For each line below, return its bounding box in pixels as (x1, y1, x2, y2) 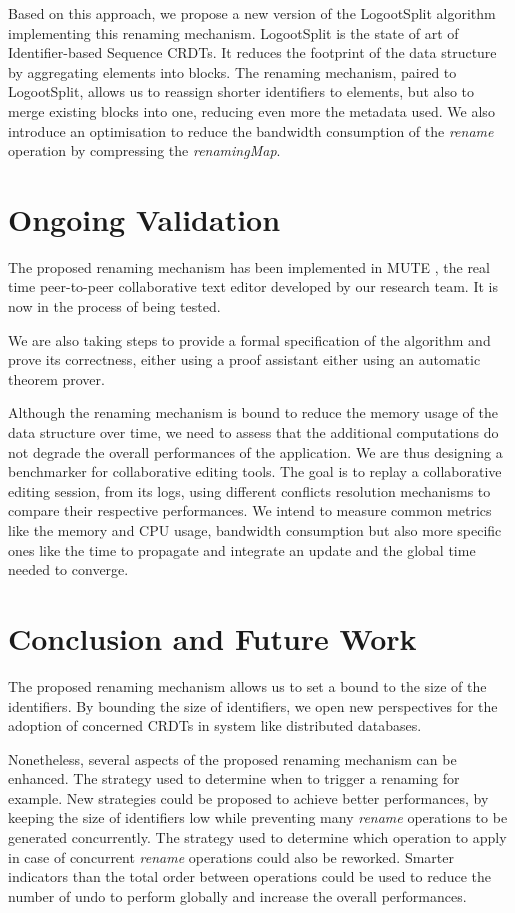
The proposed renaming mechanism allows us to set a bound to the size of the (8, 675, 487, 696)
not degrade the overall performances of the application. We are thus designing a (8, 441, 503, 462)
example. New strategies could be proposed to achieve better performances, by (8, 787, 489, 808)
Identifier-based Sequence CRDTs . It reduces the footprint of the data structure (8, 42, 497, 63)
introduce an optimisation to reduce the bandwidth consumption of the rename (8, 120, 494, 141)
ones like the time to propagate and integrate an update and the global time (8, 539, 476, 560)
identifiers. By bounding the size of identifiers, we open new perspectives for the (8, 695, 498, 716)
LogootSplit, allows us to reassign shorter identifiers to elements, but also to (8, 81, 475, 102)
